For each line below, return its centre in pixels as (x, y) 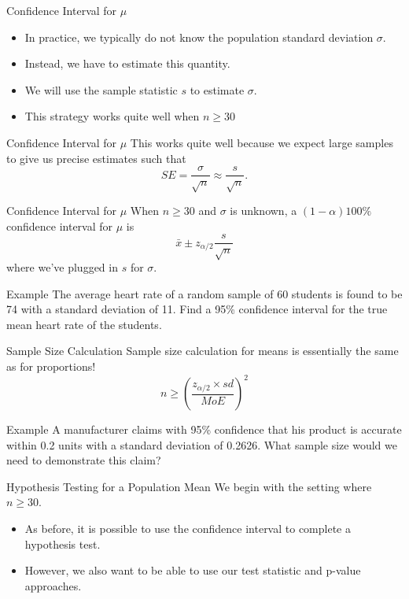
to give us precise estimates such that (96, 158)
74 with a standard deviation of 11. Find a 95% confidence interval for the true (197, 309)
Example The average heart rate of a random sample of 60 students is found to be (204, 293)
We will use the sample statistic (101, 89)
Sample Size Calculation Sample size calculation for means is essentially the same (203, 351)
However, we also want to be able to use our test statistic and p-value (193, 570)
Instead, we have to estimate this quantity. (127, 63)
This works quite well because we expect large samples (262, 142)
